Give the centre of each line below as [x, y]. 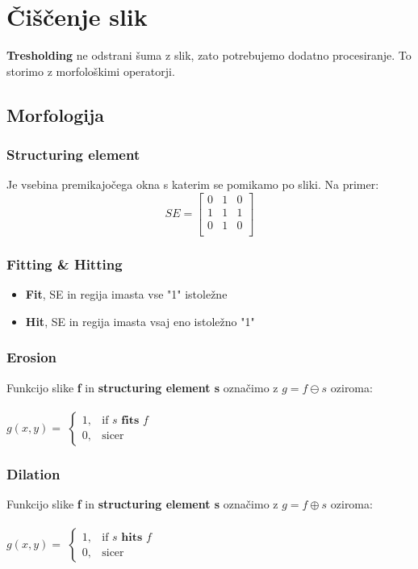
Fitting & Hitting [65, 264]
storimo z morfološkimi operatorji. [91, 71]
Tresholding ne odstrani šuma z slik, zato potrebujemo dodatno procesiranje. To [209, 55]
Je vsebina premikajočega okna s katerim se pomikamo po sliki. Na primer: [193, 184]
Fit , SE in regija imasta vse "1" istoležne [126, 294]
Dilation [33, 473]
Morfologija [56, 114]
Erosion [32, 357]
